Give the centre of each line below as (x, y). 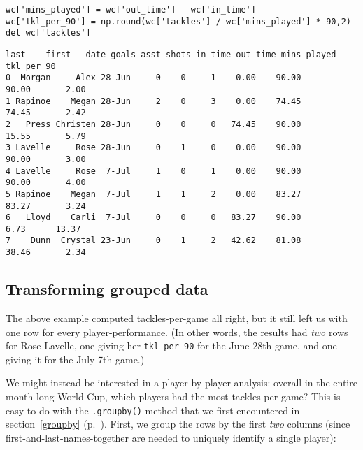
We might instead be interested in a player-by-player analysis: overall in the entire (181, 383)
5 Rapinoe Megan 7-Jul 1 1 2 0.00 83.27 (154, 194)
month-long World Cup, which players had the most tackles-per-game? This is (173, 397)
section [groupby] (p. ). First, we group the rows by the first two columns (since (178, 424)
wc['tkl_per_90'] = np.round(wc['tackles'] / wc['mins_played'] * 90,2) (178, 21)
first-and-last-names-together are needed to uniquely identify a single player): (171, 437)
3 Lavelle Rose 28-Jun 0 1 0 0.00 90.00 (154, 148)
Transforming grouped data (107, 289)
